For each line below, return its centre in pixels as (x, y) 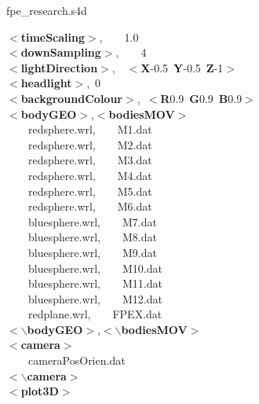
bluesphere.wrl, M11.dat (95, 283)
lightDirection (59, 67)
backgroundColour (71, 98)
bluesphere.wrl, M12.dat (95, 298)
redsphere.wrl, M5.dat (90, 191)
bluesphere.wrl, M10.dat (95, 268)
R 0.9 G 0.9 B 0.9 (201, 98)
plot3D (40, 391)
